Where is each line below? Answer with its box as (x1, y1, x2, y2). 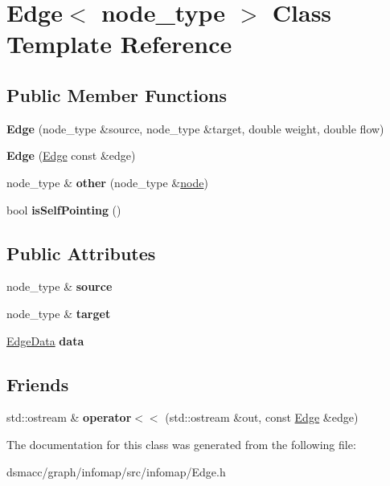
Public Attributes (6, 240, 156, 265)
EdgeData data (6, 332, 84, 349)
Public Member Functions (6, 82, 227, 107)
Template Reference (6, 27, 232, 60)
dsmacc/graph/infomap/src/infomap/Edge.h (6, 463, 226, 480)
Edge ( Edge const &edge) (6, 147, 136, 164)
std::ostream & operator (6, 409, 132, 426)
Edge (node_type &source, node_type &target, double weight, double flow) (6, 120, 384, 137)
